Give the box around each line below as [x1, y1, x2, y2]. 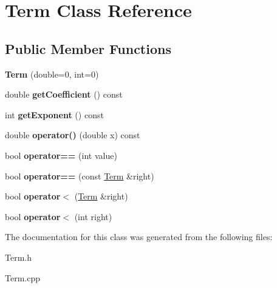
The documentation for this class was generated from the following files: [5, 230, 273, 243]
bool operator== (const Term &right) [5, 169, 154, 182]
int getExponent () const [5, 108, 104, 121]
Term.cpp [5, 271, 40, 284]
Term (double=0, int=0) [5, 67, 99, 80]
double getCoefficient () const [5, 88, 123, 101]
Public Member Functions [5, 39, 171, 58]
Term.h [5, 250, 32, 263]
